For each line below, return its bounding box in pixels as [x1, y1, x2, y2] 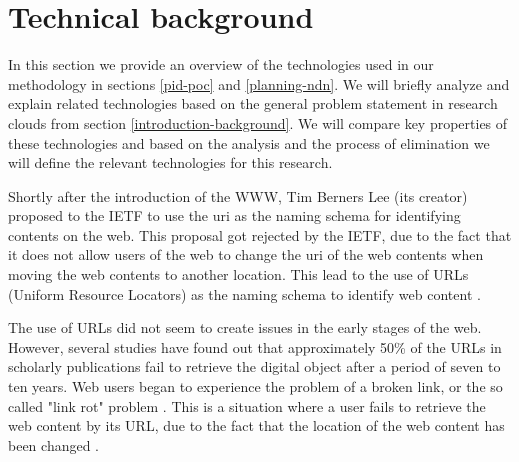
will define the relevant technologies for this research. [8, 152, 333, 173]
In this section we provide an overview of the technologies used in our [8, 54, 434, 75]
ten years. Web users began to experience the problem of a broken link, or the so [8, 376, 503, 397]
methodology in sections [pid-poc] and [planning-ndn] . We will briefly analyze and [8, 73, 510, 94]
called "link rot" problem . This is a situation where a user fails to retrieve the [8, 395, 486, 416]
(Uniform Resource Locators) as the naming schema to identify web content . [8, 283, 481, 304]
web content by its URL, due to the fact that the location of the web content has [8, 415, 505, 436]
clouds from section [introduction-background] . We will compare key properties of [8, 112, 508, 133]
